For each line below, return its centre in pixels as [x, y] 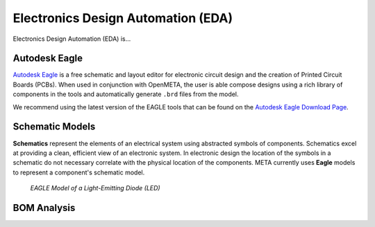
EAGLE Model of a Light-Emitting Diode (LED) [95, 188]
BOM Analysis [44, 208]
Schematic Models [54, 127]
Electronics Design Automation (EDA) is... [72, 39]
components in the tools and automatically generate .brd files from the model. [126, 94]
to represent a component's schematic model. [79, 172]
